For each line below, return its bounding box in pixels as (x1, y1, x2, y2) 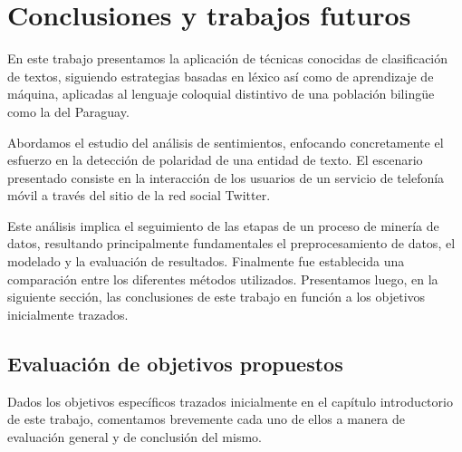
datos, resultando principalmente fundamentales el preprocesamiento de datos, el (7, 234, 456, 253)
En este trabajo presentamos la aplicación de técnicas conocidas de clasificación (7, 49, 448, 68)
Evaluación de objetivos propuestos (7, 349, 343, 377)
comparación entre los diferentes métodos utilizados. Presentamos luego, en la (7, 269, 438, 288)
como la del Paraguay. (7, 101, 130, 120)
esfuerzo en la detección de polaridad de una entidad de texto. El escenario (7, 150, 423, 169)
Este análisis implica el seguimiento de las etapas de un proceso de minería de (7, 216, 439, 235)
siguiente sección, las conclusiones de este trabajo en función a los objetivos (7, 287, 426, 306)
